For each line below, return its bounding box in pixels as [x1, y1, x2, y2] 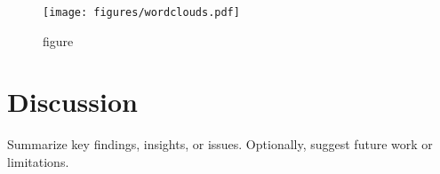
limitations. [7, 152, 69, 170]
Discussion [7, 83, 138, 120]
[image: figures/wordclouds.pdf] [43, 6, 240, 19]
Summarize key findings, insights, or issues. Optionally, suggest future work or [7, 135, 433, 154]
